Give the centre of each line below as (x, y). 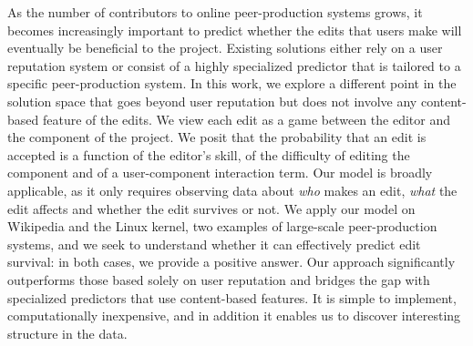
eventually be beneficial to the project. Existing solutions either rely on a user (225, 48)
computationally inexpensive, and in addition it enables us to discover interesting (234, 315)
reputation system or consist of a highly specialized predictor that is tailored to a (234, 65)
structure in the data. (67, 333)
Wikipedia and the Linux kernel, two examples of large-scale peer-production (222, 226)
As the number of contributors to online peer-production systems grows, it (215, 12)
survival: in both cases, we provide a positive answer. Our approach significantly (231, 262)
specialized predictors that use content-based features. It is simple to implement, (232, 297)
